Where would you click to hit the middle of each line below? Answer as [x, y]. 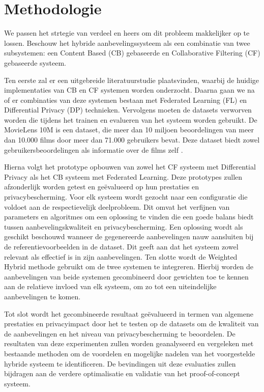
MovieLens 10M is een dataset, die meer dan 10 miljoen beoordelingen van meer [129, 130]
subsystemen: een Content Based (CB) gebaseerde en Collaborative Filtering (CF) [132, 53]
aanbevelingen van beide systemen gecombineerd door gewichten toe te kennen [126, 276]
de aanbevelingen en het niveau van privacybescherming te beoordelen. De [120, 333]
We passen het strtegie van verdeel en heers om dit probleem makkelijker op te [127, 33]
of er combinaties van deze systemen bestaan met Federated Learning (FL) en [126, 100]
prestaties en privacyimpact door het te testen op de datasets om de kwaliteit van [131, 324]
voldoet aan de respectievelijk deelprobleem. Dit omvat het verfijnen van [117, 206]
